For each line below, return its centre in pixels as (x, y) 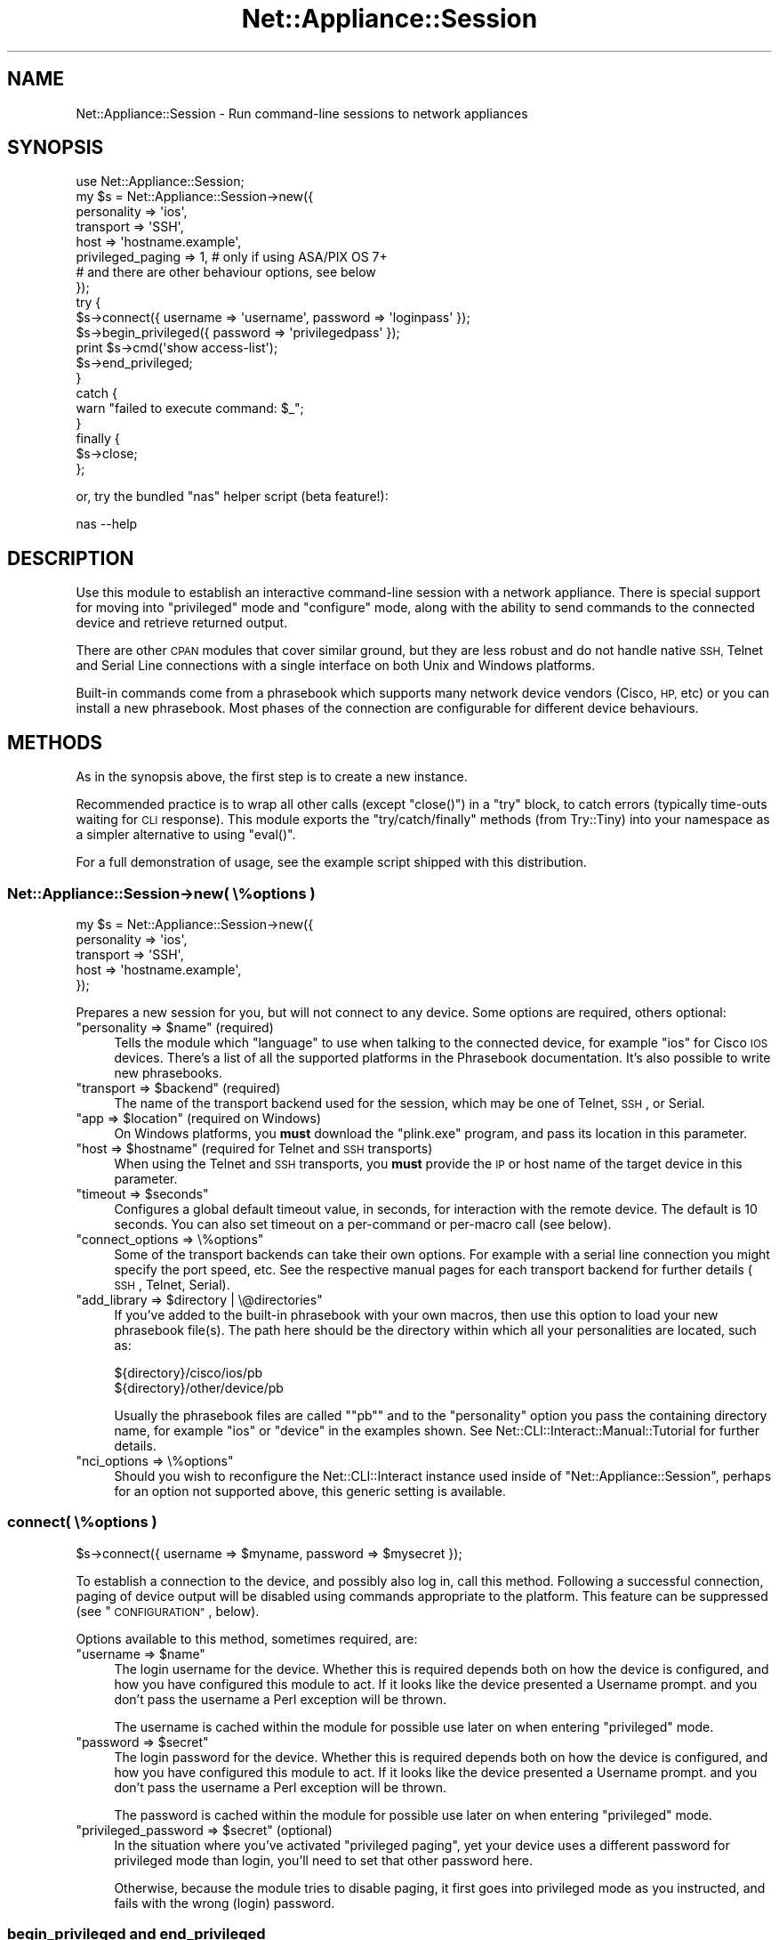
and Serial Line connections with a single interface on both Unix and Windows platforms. (336, 666)
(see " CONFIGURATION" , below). (168, 1611)
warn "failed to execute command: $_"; (190, 408)
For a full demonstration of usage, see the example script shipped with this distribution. (331, 862)
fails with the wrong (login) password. (225, 1903)
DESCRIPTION (71, 558)
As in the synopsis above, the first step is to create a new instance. (272, 777)
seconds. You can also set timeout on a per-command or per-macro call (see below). (363, 1224)
